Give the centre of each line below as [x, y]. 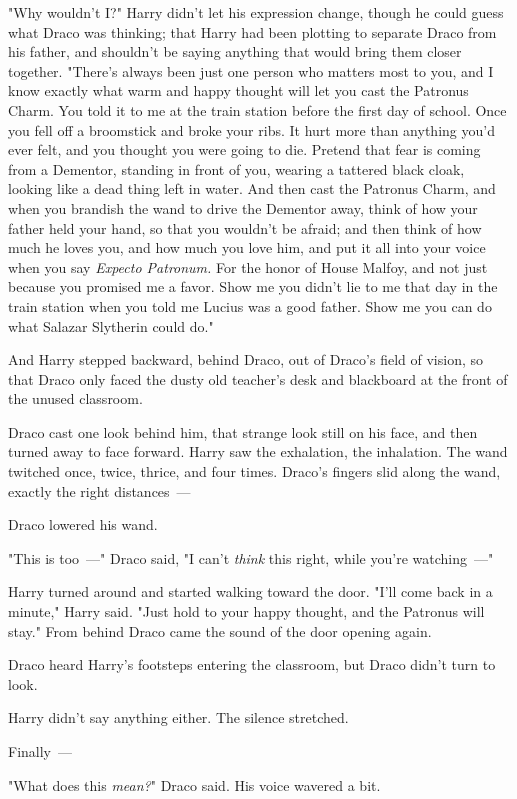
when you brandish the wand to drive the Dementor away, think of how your [243, 207]
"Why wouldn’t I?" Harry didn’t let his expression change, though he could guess [256, 12]
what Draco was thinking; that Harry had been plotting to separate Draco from [252, 31]
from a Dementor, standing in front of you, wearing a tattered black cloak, [236, 168]
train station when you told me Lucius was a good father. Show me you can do [250, 305]
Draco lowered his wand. [83, 524]
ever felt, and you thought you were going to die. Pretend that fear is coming [244, 149]
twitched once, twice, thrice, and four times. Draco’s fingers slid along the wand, [254, 471]
